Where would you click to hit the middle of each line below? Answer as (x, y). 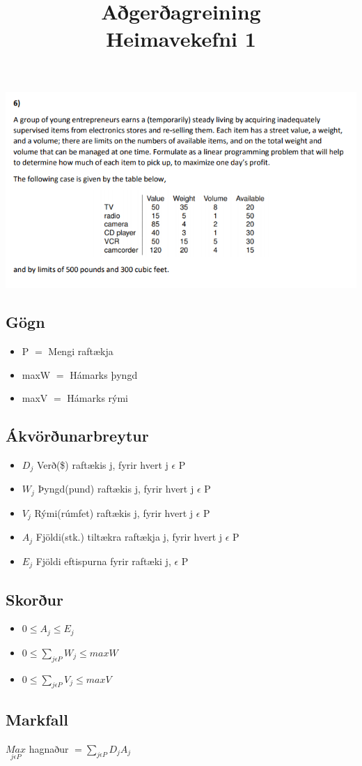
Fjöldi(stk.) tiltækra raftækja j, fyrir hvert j (129, 537)
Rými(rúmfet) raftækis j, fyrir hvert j (114, 512)
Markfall (37, 719)
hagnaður (49, 748)
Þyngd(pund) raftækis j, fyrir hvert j (116, 489)
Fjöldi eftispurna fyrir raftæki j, (103, 561)
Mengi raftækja (81, 351)
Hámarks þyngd (104, 374)
